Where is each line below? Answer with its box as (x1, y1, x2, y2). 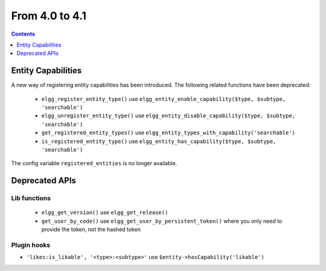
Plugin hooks (11, 241, 51, 249)
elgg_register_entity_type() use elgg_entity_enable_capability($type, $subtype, (41, 95, 286, 102)
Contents (11, 30, 36, 38)
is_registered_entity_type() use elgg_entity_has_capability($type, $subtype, (41, 137, 276, 145)
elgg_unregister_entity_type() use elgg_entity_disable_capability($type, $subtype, (41, 112, 296, 119)
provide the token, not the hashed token (41, 226, 141, 233)
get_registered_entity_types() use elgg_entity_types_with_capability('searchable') (41, 129, 296, 136)
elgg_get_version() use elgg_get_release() (41, 209, 168, 216)
